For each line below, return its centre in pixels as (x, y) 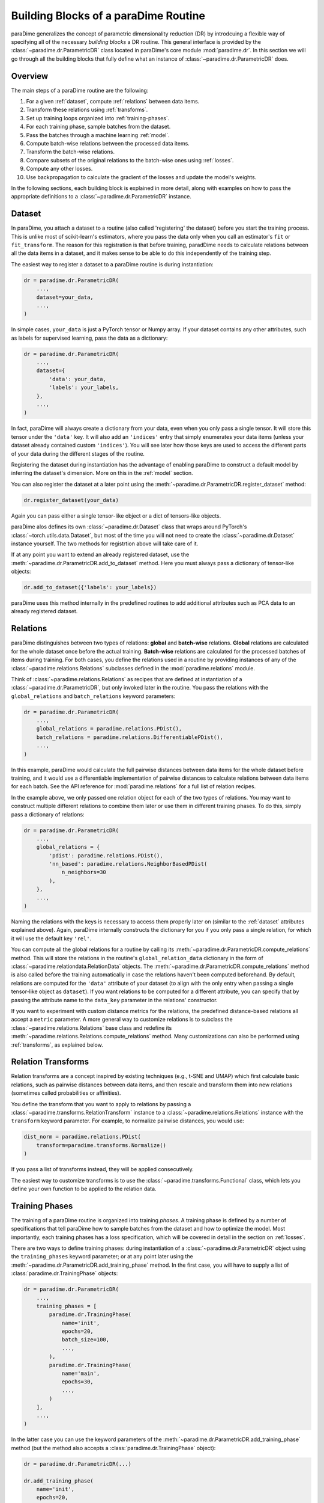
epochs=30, (78, 1382)
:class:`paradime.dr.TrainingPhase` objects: (64, 1273)
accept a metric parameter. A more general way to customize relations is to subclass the (122, 1020)
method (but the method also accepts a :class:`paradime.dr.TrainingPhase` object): (113, 1448)
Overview (30, 76)
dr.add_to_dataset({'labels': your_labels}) (90, 587)
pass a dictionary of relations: (48, 814)
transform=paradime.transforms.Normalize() (101, 1145)
